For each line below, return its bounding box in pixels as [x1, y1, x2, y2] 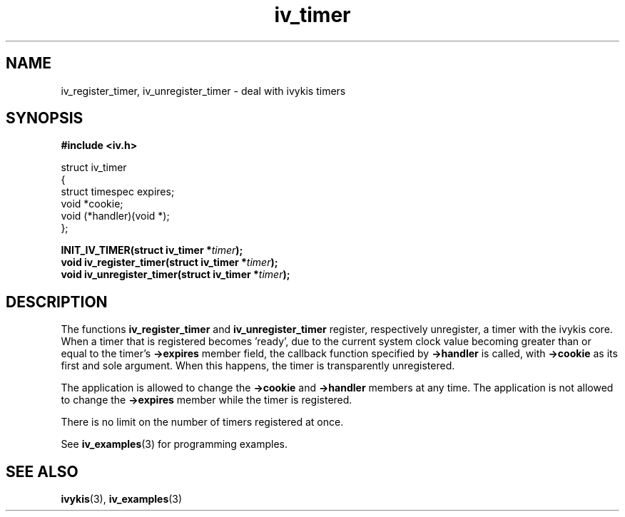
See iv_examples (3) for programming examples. [61, 438, 288, 451]
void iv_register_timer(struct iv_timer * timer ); [61, 256, 278, 269]
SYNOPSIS [6, 109, 83, 128]
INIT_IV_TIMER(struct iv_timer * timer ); [61, 244, 243, 257]
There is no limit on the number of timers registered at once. [61, 416, 344, 429]
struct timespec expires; [61, 185, 175, 198]
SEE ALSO [6, 462, 78, 481]
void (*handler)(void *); [61, 210, 170, 222]
